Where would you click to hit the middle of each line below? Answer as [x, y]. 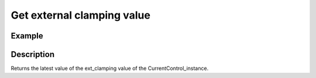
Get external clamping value [80, 15]
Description [33, 54]
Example [27, 36]
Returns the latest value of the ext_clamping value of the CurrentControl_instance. [110, 68]
